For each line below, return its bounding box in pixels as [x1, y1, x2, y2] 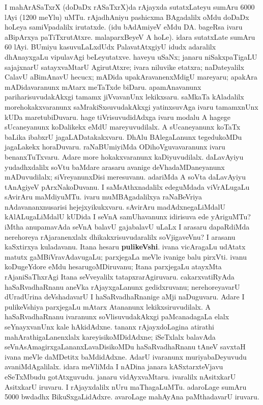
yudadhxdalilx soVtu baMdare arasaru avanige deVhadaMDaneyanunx [5, 161, 225, 172]
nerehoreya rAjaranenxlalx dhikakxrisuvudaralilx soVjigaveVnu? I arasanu [5, 231, 236, 242]
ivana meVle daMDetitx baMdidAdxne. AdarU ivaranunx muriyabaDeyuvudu [5, 351, 247, 362]
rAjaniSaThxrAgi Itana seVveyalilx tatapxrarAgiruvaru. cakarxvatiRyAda [5, 271, 235, 282]
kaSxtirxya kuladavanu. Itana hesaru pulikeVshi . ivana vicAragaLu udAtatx [5, 241, 246, 252]
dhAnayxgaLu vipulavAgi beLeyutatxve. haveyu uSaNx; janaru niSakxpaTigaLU [5, 51, 257, 62]
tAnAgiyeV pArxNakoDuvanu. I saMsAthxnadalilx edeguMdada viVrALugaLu [5, 181, 250, 192]
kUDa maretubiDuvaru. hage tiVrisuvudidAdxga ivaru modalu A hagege [5, 111, 231, 122]
